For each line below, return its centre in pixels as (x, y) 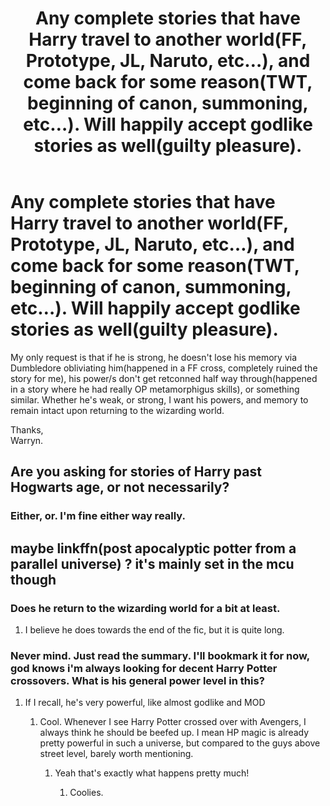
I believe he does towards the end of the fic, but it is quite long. (154, 629)
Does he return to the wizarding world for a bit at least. (145, 608)
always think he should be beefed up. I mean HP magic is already (174, 733)
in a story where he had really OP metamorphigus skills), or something (155, 389)
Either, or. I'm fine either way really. (98, 516)
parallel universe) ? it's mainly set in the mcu (152, 563)
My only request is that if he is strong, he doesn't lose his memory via (154, 357)
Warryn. (27, 440)
